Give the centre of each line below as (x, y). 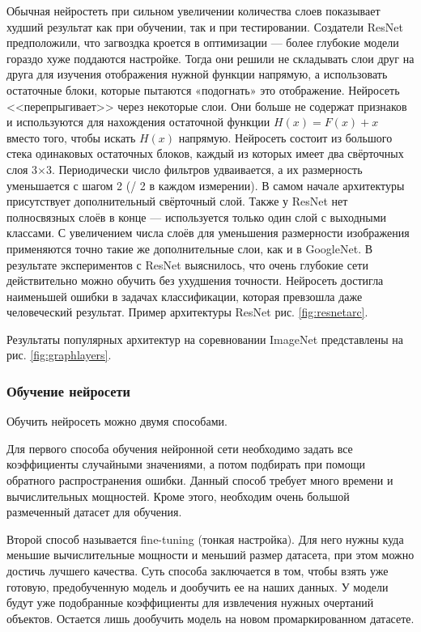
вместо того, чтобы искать (71, 137)
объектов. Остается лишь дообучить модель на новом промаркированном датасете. (210, 618)
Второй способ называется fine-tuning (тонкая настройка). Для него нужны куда (205, 539)
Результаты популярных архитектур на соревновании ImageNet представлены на (205, 339)
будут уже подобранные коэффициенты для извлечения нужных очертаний (190, 602)
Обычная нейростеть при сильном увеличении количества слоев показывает (193, 11)
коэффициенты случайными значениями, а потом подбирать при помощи (186, 464)
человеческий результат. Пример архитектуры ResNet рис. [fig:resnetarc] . (187, 312)
